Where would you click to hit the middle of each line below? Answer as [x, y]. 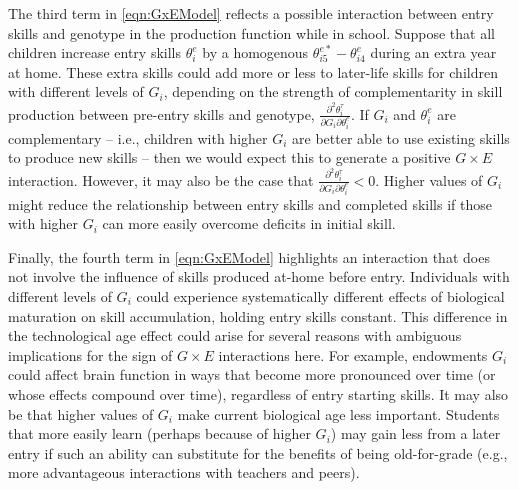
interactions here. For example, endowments [353, 354]
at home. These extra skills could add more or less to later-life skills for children [253, 71]
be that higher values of [81, 413]
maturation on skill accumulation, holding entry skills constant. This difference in [258, 315]
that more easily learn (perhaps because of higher [159, 433]
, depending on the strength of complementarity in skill [333, 91]
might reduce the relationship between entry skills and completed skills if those [250, 203]
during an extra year [433, 52]
